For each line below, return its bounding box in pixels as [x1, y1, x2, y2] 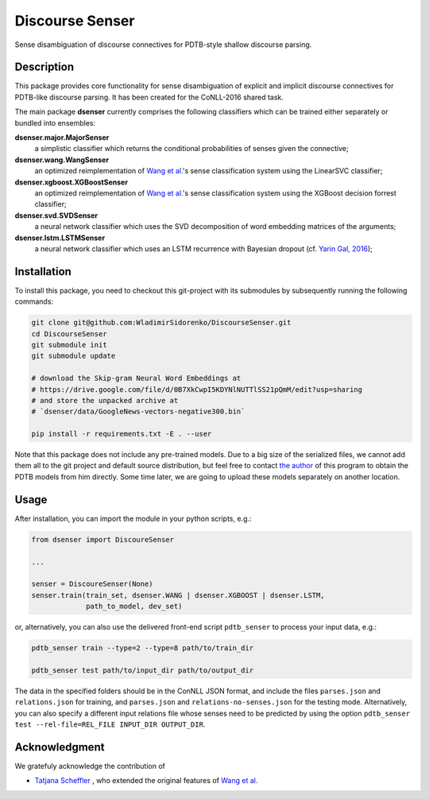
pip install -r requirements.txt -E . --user [31, 429, 212, 439]
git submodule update [31, 351, 116, 361]
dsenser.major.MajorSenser [14, 133, 110, 142]
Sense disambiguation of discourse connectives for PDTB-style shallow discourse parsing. [14, 40, 312, 49]
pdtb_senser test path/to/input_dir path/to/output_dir [31, 665, 254, 675]
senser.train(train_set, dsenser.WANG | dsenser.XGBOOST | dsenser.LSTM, [31, 591, 325, 599]
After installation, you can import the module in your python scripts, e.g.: [14, 514, 252, 523]
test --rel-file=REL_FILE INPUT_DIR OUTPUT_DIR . [14, 719, 206, 729]
